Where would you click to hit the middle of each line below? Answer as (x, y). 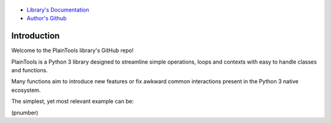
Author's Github (47, 18)
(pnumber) (25, 113)
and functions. (30, 70)
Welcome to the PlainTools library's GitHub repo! (73, 50)
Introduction (36, 36)
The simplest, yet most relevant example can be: (73, 102)
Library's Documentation (58, 10)
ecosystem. (26, 90)
